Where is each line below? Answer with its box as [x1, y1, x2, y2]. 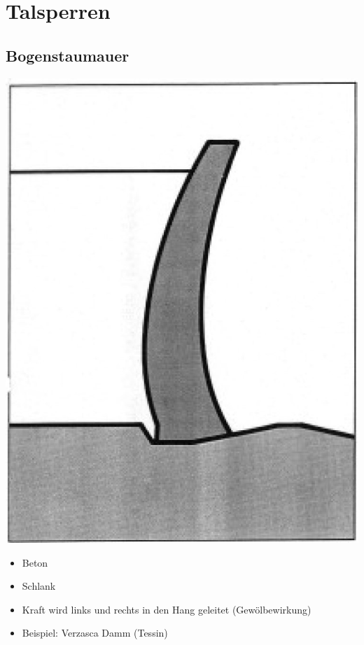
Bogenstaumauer [6, 44, 129, 66]
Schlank [22, 579, 56, 593]
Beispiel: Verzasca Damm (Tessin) [22, 625, 168, 640]
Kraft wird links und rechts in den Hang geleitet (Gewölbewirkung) [22, 602, 311, 616]
